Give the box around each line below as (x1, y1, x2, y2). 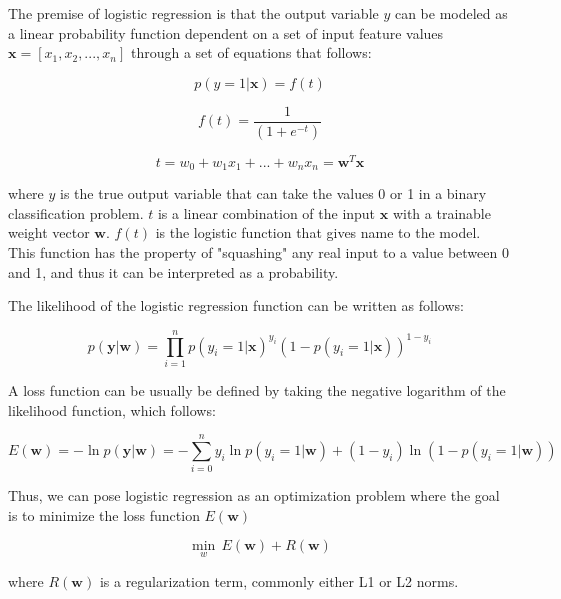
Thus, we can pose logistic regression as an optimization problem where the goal (8, 485, 500, 506)
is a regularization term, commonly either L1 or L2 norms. (99, 570, 459, 591)
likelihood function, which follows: (8, 399, 216, 420)
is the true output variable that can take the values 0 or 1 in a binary (60, 183, 487, 204)
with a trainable (392, 202, 491, 223)
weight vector (8, 222, 90, 243)
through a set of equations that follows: (130, 42, 372, 63)
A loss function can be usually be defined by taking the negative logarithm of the (8, 379, 506, 400)
